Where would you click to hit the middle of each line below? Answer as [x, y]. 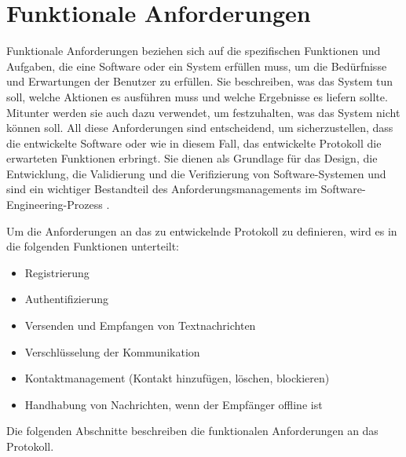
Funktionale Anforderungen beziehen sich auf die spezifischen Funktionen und [194, 51]
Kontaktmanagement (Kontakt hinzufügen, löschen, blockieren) [177, 378]
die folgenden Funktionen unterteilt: [93, 246]
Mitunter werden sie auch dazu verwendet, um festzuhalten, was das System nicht [203, 112]
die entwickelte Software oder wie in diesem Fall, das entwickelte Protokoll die [194, 143]
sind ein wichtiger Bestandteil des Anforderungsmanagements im [162, 189]
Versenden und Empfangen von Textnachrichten [140, 325]
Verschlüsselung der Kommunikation [112, 351]
